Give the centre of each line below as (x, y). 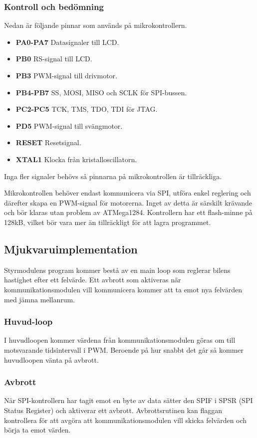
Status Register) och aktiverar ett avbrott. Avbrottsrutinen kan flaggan (113, 410)
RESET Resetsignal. (48, 142)
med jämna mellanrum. (39, 299)
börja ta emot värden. (37, 430)
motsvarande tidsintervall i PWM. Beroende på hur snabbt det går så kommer (124, 349)
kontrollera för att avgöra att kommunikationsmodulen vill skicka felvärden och (126, 420)
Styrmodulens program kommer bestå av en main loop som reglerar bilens (117, 270)
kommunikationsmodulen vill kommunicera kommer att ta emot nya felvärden (123, 289)
